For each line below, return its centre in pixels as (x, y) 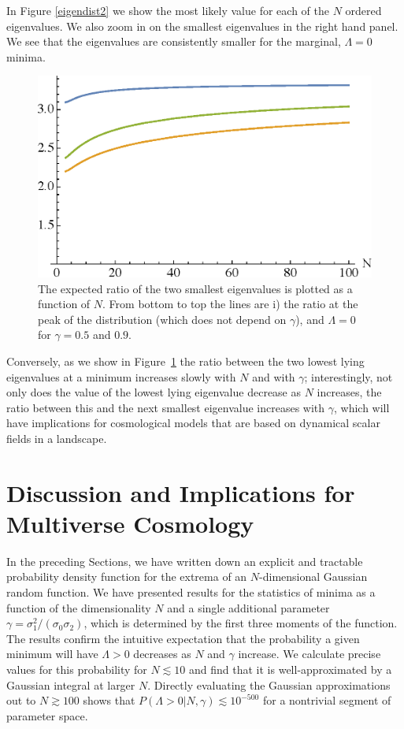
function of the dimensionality (79, 607)
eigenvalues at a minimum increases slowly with (121, 376)
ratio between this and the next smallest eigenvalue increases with (166, 407)
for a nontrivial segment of (327, 700)
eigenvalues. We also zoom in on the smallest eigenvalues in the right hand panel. (202, 26)
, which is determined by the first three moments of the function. (241, 623)
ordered (363, 10)
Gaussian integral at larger (71, 684)
